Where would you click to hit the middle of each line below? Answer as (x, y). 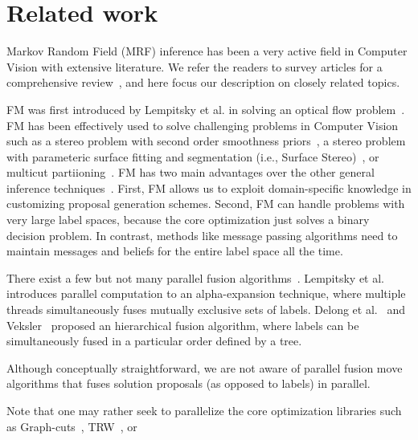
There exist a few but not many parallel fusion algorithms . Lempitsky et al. (196, 277)
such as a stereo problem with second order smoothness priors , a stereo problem (206, 141)
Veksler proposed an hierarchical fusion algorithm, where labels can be (183, 325)
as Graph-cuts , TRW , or (72, 426)
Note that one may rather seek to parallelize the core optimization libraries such (204, 410)
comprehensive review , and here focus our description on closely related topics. (203, 82)
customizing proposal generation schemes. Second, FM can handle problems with (206, 204)
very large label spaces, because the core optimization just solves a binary (188, 220)
